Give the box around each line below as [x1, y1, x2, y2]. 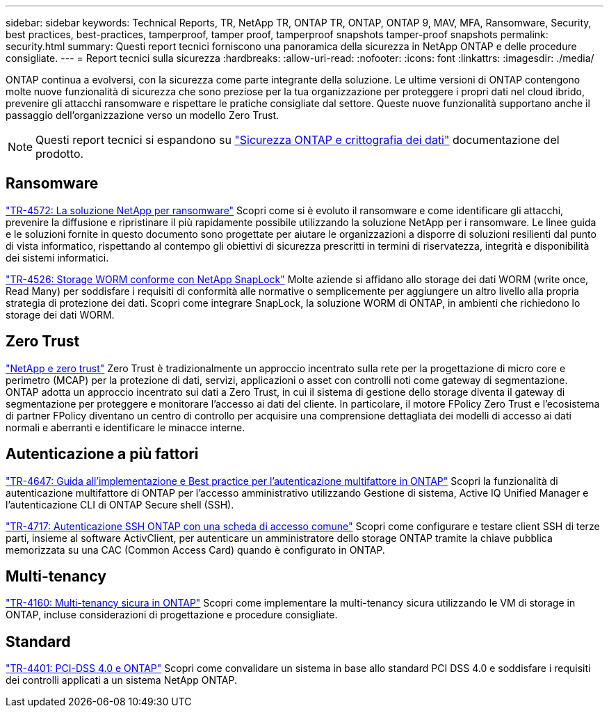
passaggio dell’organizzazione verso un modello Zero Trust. [6, 109, 279, 121]
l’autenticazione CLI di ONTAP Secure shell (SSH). [6, 498, 234, 511]
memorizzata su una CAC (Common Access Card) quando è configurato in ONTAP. [6, 543, 385, 556]
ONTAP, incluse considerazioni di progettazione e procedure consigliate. [6, 609, 338, 621]
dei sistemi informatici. [6, 251, 109, 264]
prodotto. [35, 147, 84, 161]
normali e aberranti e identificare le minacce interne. [6, 421, 245, 433]
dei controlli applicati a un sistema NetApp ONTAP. [6, 674, 237, 687]
